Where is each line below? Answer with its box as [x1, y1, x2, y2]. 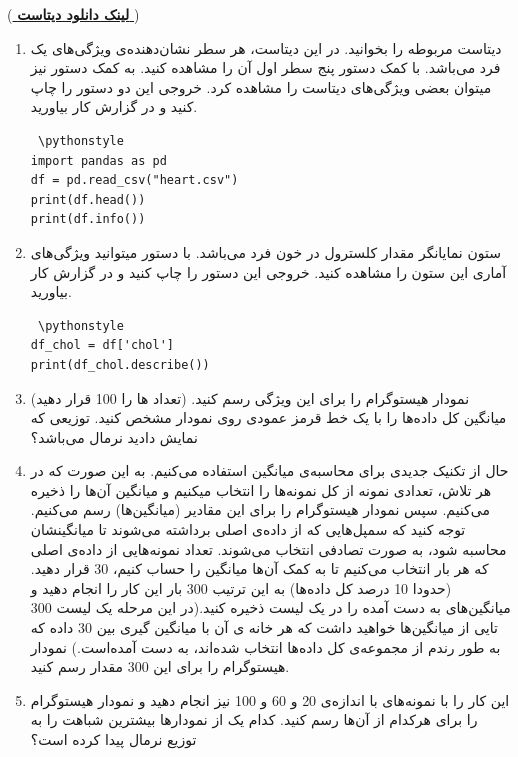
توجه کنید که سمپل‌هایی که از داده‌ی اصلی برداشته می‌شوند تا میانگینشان [30, 519, 466, 540]
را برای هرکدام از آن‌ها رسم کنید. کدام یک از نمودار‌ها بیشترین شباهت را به [30, 709, 478, 730]
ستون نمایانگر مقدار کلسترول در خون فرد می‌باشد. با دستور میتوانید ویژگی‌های [30, 241, 501, 262]
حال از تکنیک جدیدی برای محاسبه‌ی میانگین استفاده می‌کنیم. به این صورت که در [30, 460, 509, 481]
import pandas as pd [30, 153, 167, 168]
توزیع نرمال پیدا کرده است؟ [30, 729, 197, 749]
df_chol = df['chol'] [30, 338, 174, 353]
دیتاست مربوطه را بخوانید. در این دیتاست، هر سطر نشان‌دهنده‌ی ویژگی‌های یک [30, 37, 502, 58]
